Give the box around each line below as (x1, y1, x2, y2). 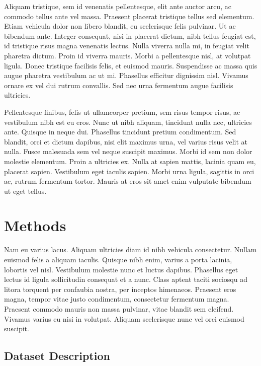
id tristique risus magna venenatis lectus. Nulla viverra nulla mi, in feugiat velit (4, 40, 249, 51)
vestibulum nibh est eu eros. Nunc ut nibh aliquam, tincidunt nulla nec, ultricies (4, 116, 252, 127)
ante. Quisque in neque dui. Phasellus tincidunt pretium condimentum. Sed (4, 126, 236, 137)
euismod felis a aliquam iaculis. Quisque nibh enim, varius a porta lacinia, (4, 254, 232, 264)
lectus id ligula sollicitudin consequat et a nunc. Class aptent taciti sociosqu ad (4, 274, 247, 284)
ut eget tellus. (4, 185, 47, 196)
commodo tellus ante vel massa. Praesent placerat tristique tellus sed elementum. (4, 11, 254, 21)
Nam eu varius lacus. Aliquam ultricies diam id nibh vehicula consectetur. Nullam (4, 244, 257, 255)
